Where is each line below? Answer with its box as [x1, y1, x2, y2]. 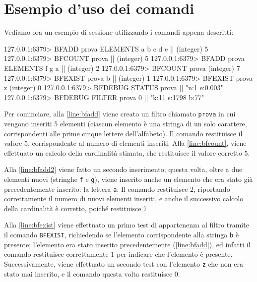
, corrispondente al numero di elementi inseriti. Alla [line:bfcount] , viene [27, 138, 247, 148]
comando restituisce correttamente [4, 249, 109, 259]
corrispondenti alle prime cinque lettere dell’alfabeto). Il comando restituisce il [4, 128, 243, 138]
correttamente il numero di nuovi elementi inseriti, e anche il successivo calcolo [4, 193, 244, 204]
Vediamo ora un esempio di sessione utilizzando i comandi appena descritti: [4, 27, 234, 37]
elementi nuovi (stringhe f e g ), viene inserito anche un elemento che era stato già [4, 173, 253, 184]
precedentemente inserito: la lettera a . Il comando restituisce [4, 183, 188, 194]
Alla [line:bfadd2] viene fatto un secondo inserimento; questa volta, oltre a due [4, 164, 243, 174]
